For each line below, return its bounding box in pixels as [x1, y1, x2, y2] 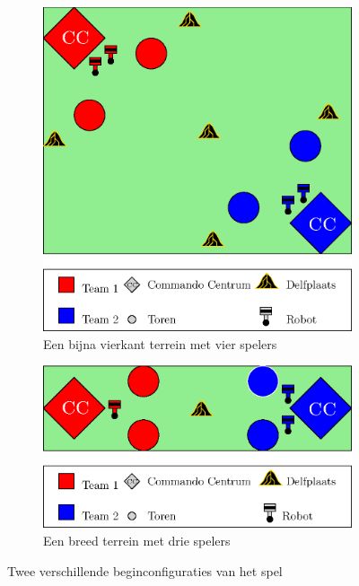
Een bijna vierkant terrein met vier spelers [43, 334, 277, 353]
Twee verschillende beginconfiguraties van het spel [7, 561, 283, 580]
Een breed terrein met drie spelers [43, 531, 231, 550]
